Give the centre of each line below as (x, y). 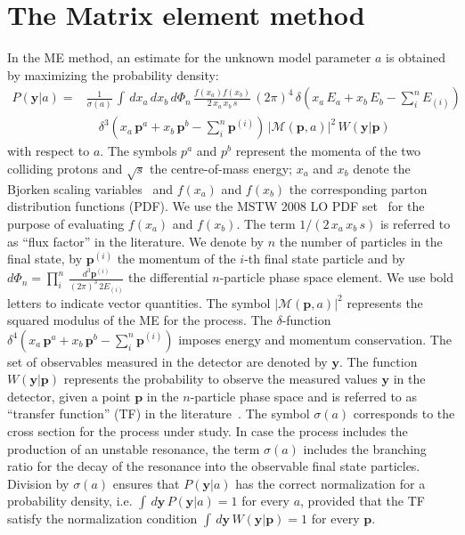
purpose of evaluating (66, 223)
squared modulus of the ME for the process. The (140, 320)
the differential (168, 277)
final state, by (45, 259)
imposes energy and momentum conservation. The (315, 339)
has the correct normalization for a (330, 483)
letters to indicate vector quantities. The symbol (139, 302)
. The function (378, 361)
